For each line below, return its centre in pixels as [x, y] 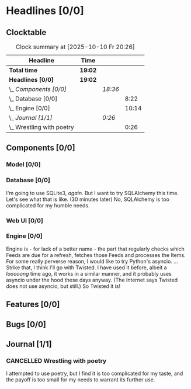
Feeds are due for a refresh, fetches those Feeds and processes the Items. [96, 255]
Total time [23, 70]
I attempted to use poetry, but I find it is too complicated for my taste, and [95, 374]
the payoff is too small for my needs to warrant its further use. [81, 380]
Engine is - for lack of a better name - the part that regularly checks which [95, 249]
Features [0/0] [33, 305]
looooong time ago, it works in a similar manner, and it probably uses [89, 273]
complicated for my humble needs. [48, 205]
